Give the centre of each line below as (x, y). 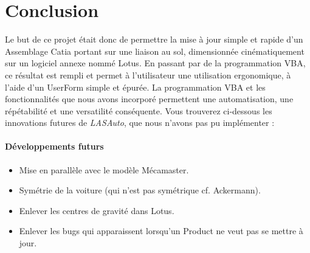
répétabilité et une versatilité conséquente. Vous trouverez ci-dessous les (139, 110)
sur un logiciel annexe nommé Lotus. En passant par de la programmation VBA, (155, 63)
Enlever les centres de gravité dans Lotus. (97, 210)
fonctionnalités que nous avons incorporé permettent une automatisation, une (149, 99)
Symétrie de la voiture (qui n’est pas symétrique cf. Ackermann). (140, 190)
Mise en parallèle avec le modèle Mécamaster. (104, 169)
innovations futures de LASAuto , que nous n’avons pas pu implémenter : (140, 123)
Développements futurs (54, 146)
